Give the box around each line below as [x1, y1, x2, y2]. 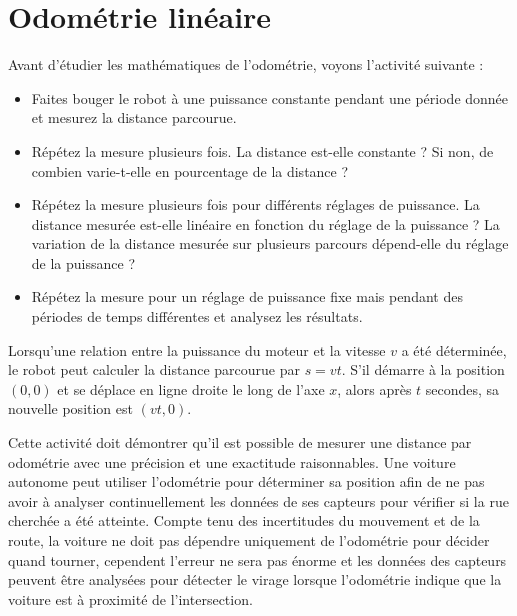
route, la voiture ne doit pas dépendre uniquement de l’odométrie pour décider [8, 530, 490, 550]
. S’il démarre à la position [341, 359, 505, 380]
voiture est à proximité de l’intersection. [8, 588, 253, 609]
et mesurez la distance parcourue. [31, 107, 237, 128]
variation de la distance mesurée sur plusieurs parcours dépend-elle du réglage [31, 233, 509, 254]
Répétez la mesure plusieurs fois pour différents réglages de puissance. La [31, 194, 480, 215]
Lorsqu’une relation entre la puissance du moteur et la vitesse [8, 339, 386, 360]
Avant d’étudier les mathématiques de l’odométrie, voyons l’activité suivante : [8, 54, 484, 75]
